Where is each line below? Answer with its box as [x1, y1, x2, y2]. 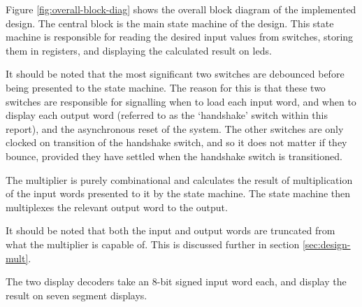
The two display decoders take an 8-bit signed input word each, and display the [6, 274, 347, 289]
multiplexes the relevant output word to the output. [6, 199, 228, 214]
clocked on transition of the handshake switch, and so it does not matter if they [6, 135, 347, 150]
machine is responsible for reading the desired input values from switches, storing [6, 29, 354, 44]
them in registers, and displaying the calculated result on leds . [6, 43, 272, 57]
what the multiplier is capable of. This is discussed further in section [6, 236, 300, 251]
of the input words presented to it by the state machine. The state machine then [6, 186, 351, 201]
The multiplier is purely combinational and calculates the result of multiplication [6, 172, 353, 187]
